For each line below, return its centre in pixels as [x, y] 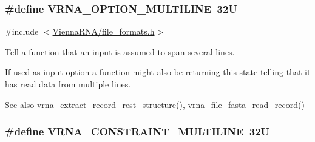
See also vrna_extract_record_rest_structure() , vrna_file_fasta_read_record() [155, 104]
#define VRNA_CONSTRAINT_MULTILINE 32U [137, 131]
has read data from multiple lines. [68, 84]
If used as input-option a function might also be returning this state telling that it [158, 72]
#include [22, 31]
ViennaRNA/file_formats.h [103, 31]
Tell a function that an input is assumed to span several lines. [120, 51]
